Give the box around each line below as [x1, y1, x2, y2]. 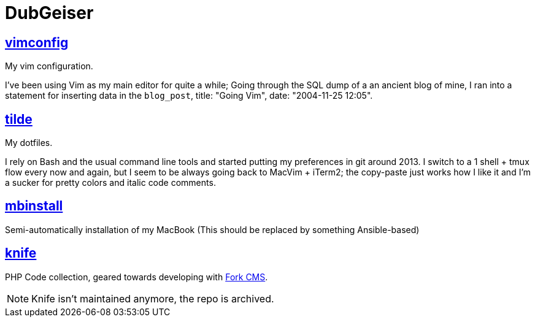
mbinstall [5, 198, 63, 214]
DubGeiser [5, 2, 94, 23]
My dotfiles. [5, 137, 53, 148]
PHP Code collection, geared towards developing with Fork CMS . [5, 271, 268, 282]
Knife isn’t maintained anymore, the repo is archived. [31, 292, 274, 305]
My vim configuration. [5, 61, 93, 72]
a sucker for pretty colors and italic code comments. [5, 177, 216, 188]
